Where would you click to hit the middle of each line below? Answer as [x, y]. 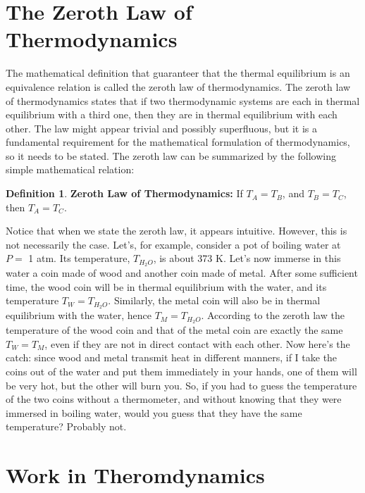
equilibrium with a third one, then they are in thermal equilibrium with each [172, 114]
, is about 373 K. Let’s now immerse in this [247, 258]
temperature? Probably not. [66, 426]
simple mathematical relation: [70, 169]
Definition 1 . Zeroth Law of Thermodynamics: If [124, 193]
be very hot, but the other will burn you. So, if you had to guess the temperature [181, 385]
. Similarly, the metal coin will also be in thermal [214, 300]
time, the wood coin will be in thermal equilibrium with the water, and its [166, 286]
